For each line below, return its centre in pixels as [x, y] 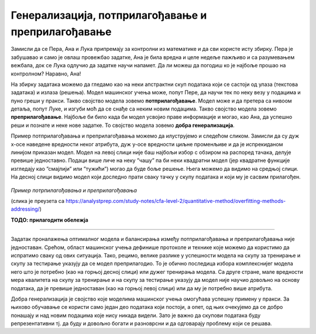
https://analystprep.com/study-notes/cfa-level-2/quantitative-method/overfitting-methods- [176, 201]
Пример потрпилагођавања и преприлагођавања [74, 190]
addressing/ [25, 209]
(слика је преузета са [37, 201]
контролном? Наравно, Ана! [46, 74]
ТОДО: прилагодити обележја [50, 220]
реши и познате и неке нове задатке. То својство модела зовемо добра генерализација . [123, 125]
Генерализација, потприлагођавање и [109, 15]
